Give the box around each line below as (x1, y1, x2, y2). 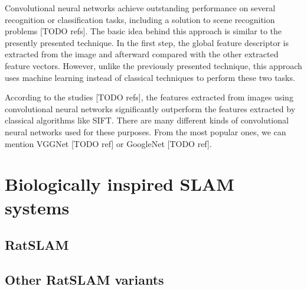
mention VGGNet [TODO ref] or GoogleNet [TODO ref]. (5, 137, 212, 149)
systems (5, 195, 70, 219)
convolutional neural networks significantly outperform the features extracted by (5, 102, 296, 115)
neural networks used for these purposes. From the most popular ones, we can (5, 125, 286, 138)
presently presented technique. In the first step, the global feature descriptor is (5, 36, 289, 48)
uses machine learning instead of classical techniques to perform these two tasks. (5, 71, 295, 83)
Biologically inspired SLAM (5, 172, 234, 196)
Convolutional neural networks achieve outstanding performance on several (5, 2, 276, 14)
